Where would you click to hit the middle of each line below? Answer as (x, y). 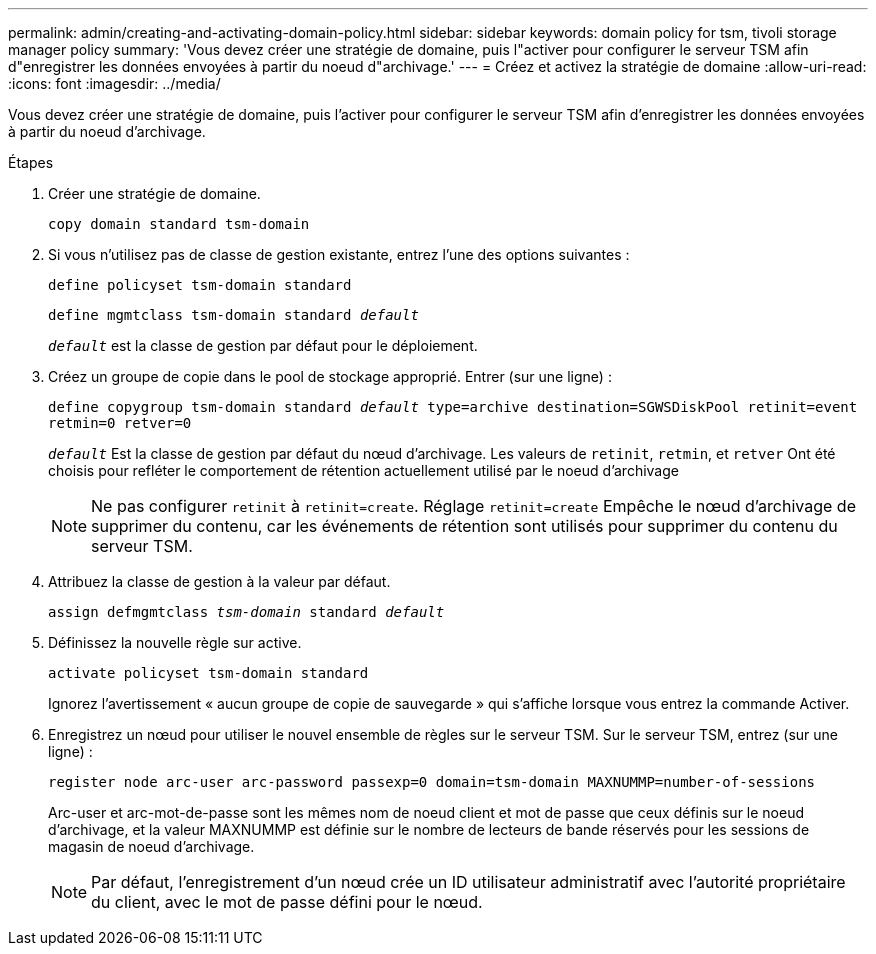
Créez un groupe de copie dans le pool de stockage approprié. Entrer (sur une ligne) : (330, 376)
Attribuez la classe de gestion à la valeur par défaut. (219, 581)
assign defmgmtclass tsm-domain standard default (246, 612)
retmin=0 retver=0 (120, 423)
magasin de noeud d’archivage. (151, 846)
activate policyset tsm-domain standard (208, 673)
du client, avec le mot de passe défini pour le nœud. (287, 902)
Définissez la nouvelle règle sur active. (175, 642)
